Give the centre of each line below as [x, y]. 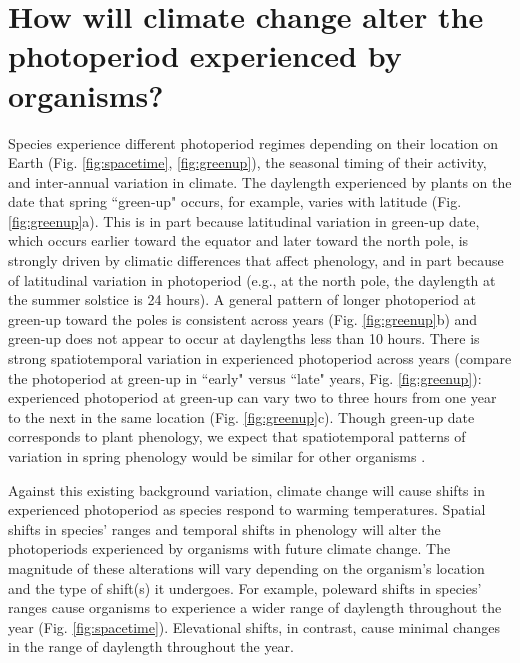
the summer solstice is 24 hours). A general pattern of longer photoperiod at [242, 299]
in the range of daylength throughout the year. [151, 646]
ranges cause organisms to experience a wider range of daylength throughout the [255, 607]
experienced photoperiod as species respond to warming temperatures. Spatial [247, 509]
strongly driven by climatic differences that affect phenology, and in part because [256, 260]
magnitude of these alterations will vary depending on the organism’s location [246, 567]
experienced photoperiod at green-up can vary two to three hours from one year [252, 397]
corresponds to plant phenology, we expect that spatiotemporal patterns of [237, 436]
